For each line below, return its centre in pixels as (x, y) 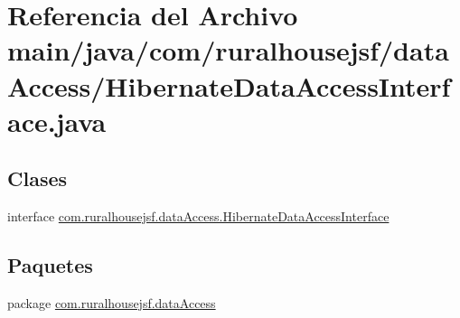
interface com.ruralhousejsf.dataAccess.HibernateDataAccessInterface (198, 216)
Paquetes (50, 265)
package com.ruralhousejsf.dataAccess (112, 302)
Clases (38, 178)
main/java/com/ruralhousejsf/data (228, 50)
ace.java (57, 121)
